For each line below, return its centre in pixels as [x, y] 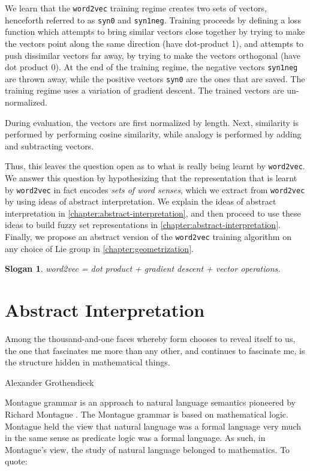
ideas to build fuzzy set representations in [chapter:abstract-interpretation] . [143, 225]
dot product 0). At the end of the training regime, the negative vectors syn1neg [151, 67]
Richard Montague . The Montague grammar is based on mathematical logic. [147, 414]
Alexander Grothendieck [49, 382]
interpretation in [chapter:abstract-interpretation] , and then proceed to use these [153, 213]
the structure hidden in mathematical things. [88, 362]
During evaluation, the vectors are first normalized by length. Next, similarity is [152, 122]
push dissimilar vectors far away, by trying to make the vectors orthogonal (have [153, 55]
